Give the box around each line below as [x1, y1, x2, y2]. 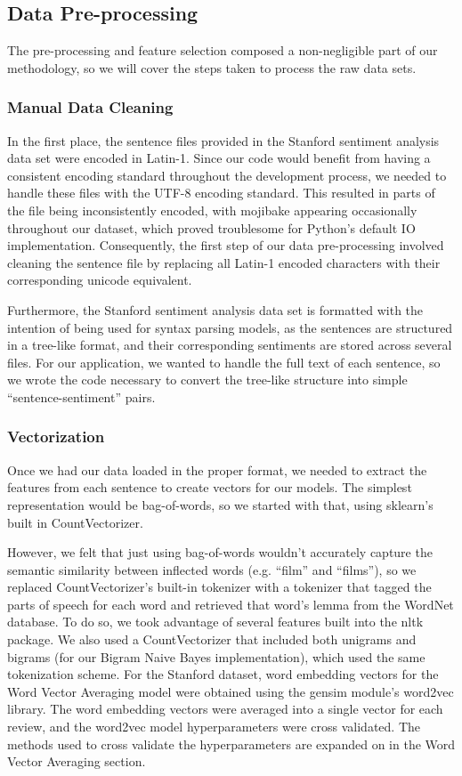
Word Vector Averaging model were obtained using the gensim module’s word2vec [7, 682, 454, 700]
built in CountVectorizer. [7, 513, 143, 531]
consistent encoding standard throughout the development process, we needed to [7, 166, 447, 184]
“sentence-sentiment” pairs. [7, 387, 156, 406]
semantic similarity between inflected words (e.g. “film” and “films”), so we [7, 560, 417, 578]
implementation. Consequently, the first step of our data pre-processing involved [7, 236, 444, 255]
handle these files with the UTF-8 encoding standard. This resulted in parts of [7, 183, 435, 202]
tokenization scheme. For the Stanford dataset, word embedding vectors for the [7, 665, 439, 683]
